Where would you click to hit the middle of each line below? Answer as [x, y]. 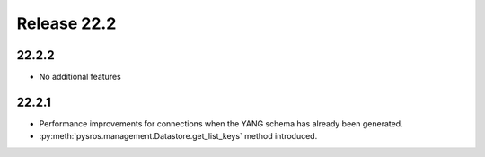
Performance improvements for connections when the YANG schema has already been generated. [221, 123]
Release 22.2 [66, 23]
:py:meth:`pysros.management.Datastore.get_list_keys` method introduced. [178, 136]
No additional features [80, 77]
